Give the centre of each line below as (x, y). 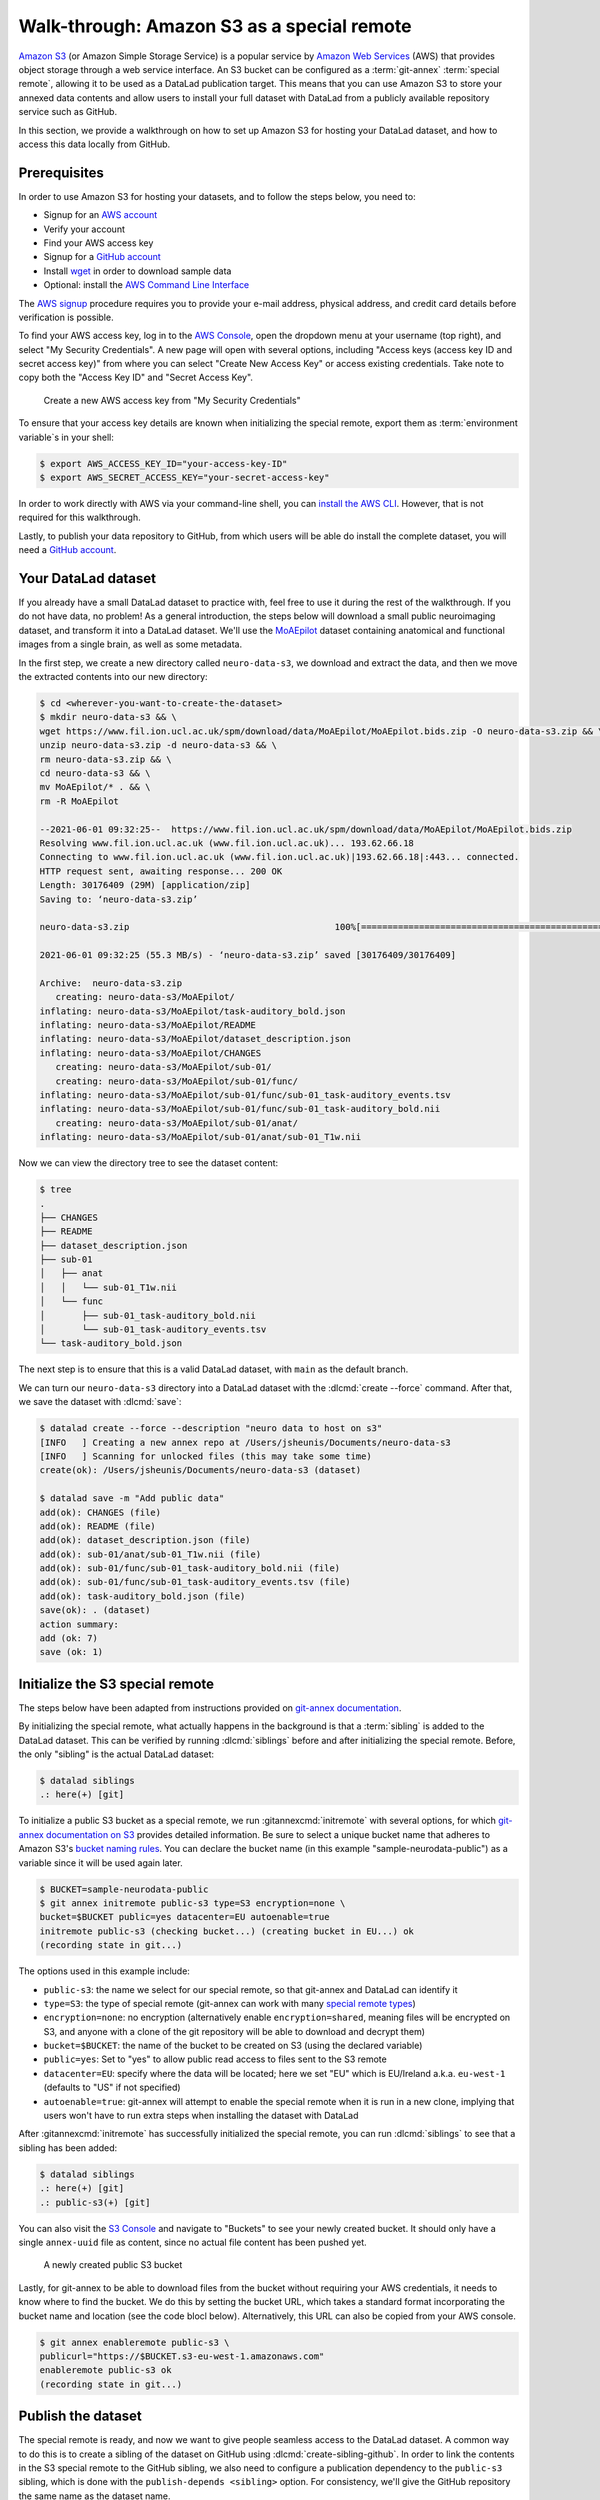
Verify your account (84, 229)
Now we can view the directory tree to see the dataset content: (148, 1163)
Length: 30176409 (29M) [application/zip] (145, 885)
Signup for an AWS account (100, 215)
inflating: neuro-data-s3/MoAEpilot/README (148, 1025)
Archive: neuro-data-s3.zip (111, 983)
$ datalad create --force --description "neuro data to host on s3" (211, 1428)
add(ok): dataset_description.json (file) (145, 1540)
